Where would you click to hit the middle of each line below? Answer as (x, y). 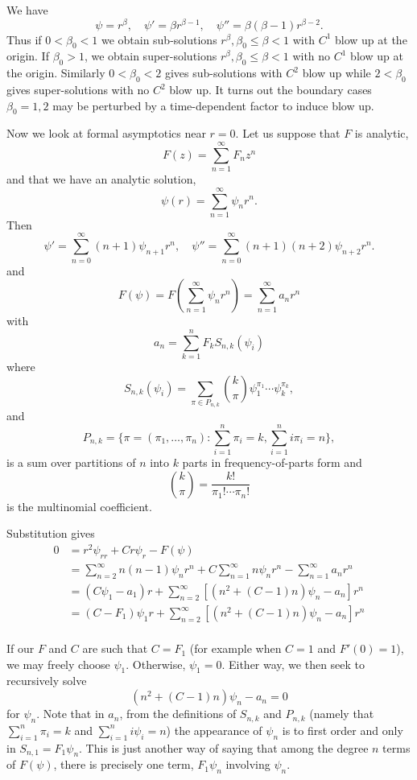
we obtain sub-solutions (159, 39)
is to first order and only (343, 730)
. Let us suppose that (288, 133)
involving (248, 764)
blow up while (336, 73)
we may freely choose (58, 664)
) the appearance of (214, 730)
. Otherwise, (156, 664)
